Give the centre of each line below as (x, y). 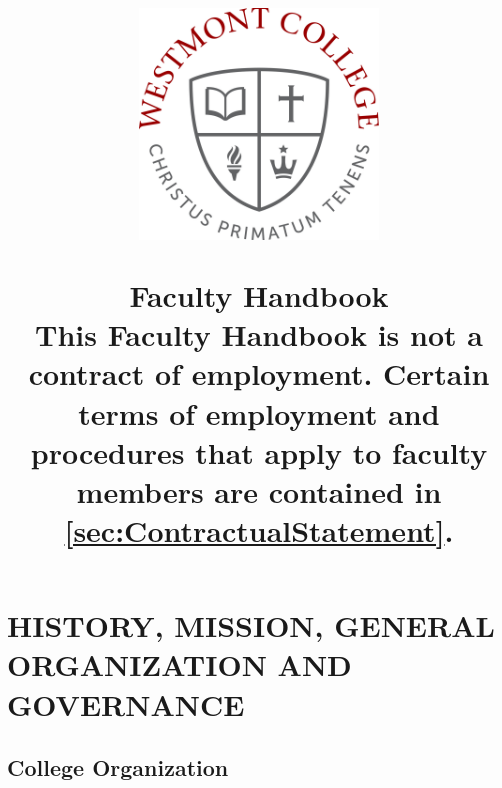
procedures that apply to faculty (259, 451)
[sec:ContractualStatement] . (259, 530)
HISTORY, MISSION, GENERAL (251, 625)
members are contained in (259, 490)
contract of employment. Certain (259, 373)
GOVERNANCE (126, 703)
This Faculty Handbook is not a (259, 334)
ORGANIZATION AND (179, 664)
